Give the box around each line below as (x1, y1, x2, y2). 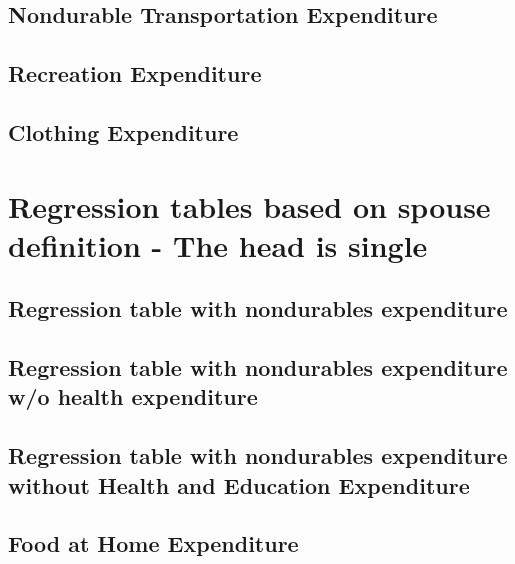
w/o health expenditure (8, 381, 258, 412)
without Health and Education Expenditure (8, 469, 470, 500)
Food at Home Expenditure (8, 528, 299, 559)
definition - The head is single (8, 224, 428, 265)
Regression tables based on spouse (8, 185, 491, 226)
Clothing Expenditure (8, 116, 239, 147)
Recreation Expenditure (8, 58, 262, 89)
